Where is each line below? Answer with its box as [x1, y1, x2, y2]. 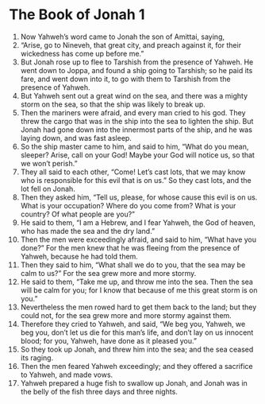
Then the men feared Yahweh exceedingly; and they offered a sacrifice [20, 361, 253, 371]
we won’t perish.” [20, 158, 78, 168]
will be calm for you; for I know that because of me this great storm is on [20, 285, 258, 295]
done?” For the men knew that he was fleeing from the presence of [20, 243, 240, 252]
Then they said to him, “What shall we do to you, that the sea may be [20, 260, 246, 270]
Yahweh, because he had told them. [20, 251, 138, 261]
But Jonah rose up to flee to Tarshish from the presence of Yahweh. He [20, 57, 254, 67]
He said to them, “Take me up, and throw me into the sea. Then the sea [20, 277, 253, 286]
